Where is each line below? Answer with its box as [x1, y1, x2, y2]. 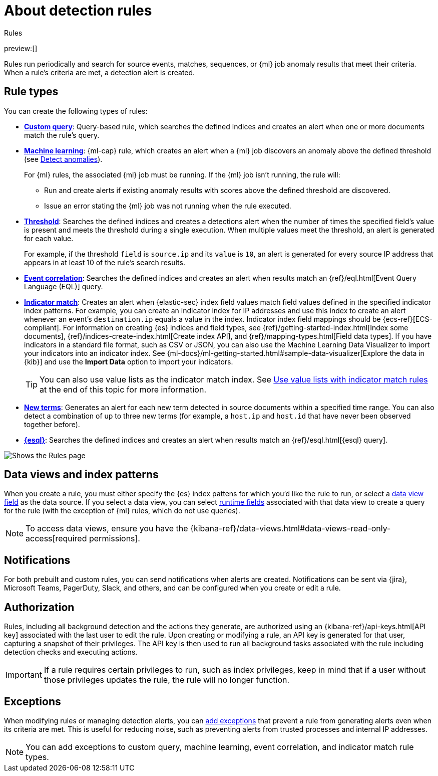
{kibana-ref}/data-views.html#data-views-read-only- [190, 523, 391, 534]
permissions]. [89, 533, 140, 544]
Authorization [4, 601, 75, 614]
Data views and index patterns [4, 468, 159, 481]
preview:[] [4, 44, 38, 53]
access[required [26, 533, 87, 544]
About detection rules [4, 2, 152, 19]
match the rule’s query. [24, 130, 100, 139]
